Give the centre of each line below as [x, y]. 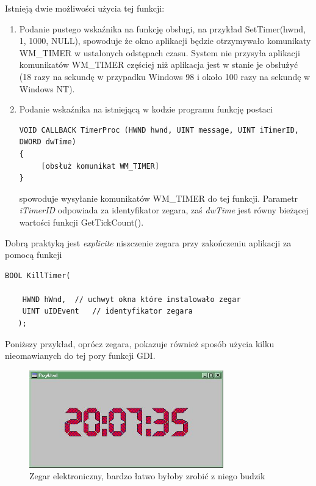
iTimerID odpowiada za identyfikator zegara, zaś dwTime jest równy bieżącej [164, 210]
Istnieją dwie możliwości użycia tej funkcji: [85, 8]
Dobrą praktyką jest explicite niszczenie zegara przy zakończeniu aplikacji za [148, 242]
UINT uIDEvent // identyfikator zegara [107, 311]
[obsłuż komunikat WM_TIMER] [100, 166]
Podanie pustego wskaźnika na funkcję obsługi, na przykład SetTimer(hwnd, [163, 28]
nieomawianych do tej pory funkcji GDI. [80, 355]
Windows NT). [47, 88]
